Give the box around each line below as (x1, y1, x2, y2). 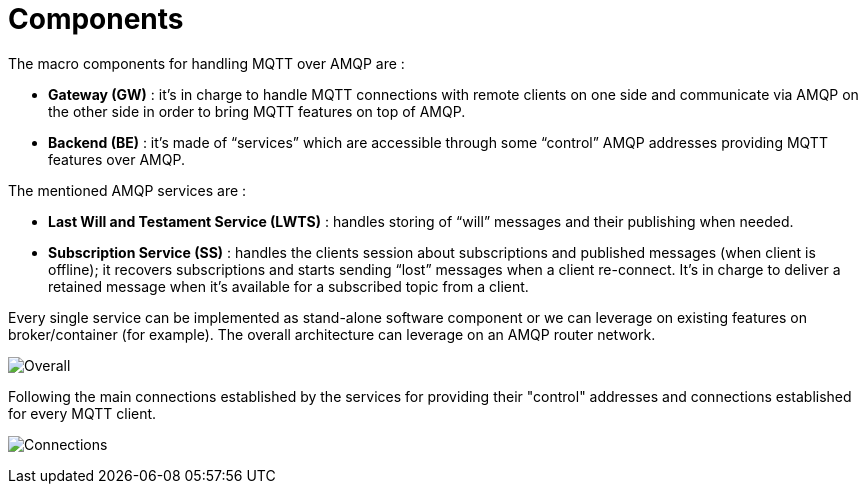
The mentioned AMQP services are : (8, 181, 247, 199)
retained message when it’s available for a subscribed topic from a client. (48, 277, 529, 295)
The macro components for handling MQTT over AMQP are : (8, 54, 405, 72)
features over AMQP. (48, 150, 185, 168)
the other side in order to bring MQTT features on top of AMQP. (48, 102, 466, 120)
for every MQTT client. (8, 404, 157, 422)
